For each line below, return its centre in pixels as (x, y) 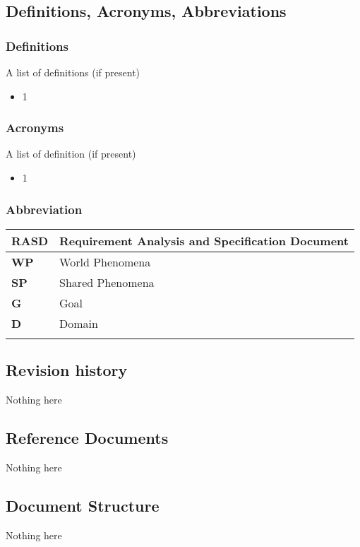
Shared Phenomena (107, 282)
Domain (79, 323)
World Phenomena (105, 261)
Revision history (67, 370)
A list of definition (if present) (71, 154)
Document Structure (83, 505)
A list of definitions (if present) (73, 72)
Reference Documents (87, 437)
